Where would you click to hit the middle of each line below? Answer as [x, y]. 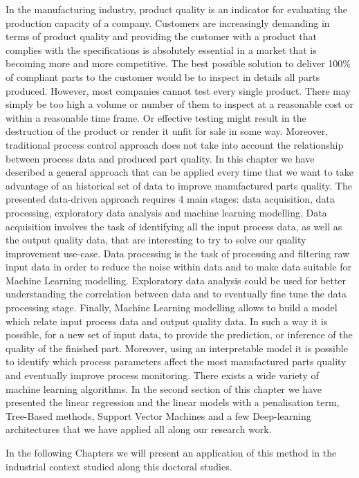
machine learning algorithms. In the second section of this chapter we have [164, 388]
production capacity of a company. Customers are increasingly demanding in [168, 22]
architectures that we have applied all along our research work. [139, 429]
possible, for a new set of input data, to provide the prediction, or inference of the [179, 334]
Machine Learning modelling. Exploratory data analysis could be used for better [176, 280]
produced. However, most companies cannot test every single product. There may [178, 90]
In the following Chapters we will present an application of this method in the [171, 452]
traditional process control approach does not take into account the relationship [175, 144]
